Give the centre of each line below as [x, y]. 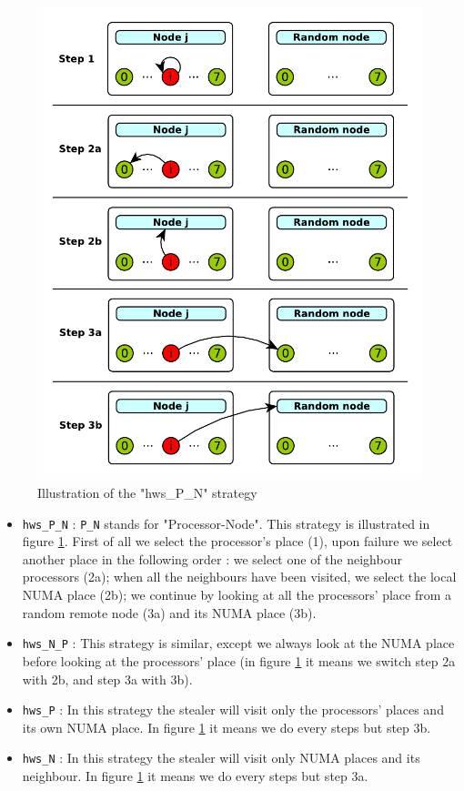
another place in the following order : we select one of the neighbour [212, 558]
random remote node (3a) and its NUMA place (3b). [169, 612]
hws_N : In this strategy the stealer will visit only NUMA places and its [221, 758]
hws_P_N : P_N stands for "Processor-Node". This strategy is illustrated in [226, 523]
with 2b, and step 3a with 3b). [107, 679]
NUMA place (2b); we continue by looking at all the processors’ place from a [237, 595]
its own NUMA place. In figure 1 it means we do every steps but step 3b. [227, 727]
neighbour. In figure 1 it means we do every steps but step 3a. [195, 776]
